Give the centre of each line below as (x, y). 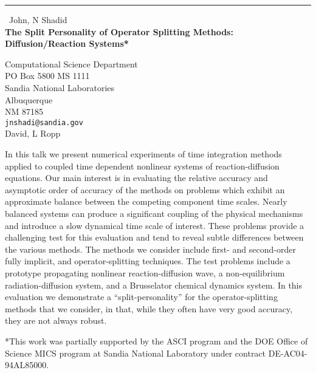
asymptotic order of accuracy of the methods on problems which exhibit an (145, 189)
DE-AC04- (288, 353)
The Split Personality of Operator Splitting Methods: (119, 31)
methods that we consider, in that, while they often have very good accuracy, (149, 308)
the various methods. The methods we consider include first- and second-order (150, 249)
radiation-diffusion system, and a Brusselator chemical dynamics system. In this (154, 285)
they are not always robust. (56, 320)
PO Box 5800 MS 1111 (47, 76)
